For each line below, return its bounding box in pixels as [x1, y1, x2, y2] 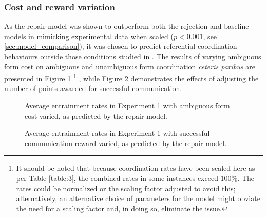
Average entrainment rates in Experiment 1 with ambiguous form [25, 100, 230, 111]
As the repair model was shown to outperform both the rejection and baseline [4, 21, 249, 31]
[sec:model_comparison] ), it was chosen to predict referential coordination [4, 41, 237, 51]
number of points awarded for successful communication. [4, 83, 182, 94]
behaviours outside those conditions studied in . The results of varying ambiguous [4, 51, 261, 61]
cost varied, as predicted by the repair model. [25, 110, 167, 121]
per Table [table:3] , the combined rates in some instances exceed [16, 173, 218, 183]
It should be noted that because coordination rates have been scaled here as [16, 162, 255, 173]
